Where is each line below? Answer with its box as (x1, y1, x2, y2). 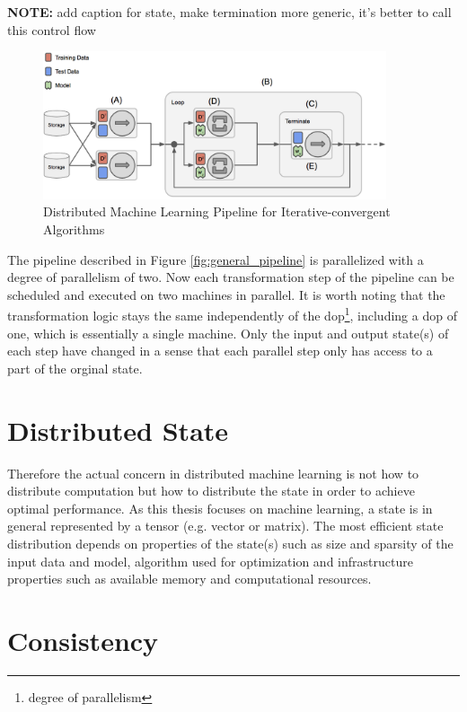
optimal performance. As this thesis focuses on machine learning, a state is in (7, 498, 433, 517)
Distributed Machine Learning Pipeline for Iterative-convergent (43, 202, 391, 221)
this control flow (7, 20, 96, 39)
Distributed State (7, 411, 229, 448)
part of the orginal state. (7, 358, 143, 377)
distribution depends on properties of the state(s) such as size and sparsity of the (7, 533, 454, 552)
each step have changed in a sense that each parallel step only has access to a (7, 341, 433, 360)
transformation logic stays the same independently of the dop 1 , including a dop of (7, 303, 457, 325)
